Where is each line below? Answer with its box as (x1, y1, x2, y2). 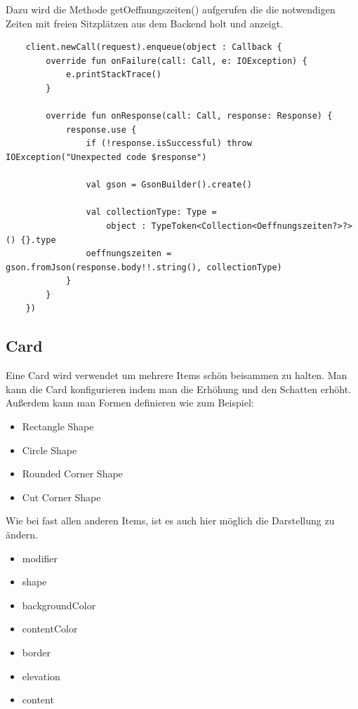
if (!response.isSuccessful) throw (86, 138, 252, 149)
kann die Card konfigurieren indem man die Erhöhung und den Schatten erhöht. (6, 381, 352, 396)
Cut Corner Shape (22, 489, 101, 504)
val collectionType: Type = (86, 207, 217, 218)
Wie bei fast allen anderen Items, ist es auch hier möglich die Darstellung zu (6, 513, 335, 528)
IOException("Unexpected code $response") (6, 152, 207, 162)
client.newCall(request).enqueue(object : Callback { (25, 42, 282, 53)
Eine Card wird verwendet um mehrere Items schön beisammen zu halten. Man (6, 368, 347, 383)
